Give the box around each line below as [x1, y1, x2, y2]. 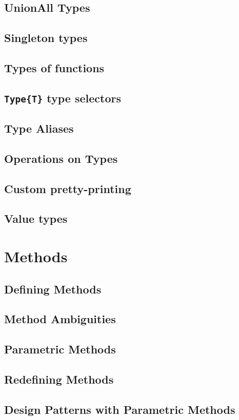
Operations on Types [4, 150, 118, 166]
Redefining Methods [4, 371, 114, 387]
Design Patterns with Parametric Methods [4, 401, 235, 417]
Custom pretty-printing [4, 180, 131, 196]
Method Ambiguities [4, 311, 116, 327]
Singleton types [4, 30, 88, 46]
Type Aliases [4, 120, 74, 136]
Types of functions [4, 59, 105, 75]
